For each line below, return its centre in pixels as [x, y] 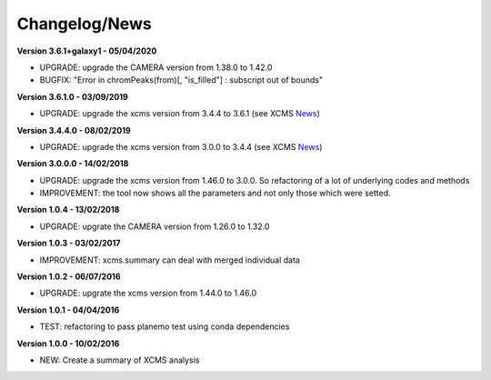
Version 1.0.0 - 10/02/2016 [68, 343]
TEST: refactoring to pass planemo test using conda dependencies [165, 326]
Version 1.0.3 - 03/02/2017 [69, 243]
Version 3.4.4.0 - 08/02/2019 [74, 130]
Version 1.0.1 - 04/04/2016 [68, 310]
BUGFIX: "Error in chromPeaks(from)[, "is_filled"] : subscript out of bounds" [181, 80]
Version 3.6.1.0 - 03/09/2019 [73, 96]
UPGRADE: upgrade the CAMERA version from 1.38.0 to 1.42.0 [156, 67]
